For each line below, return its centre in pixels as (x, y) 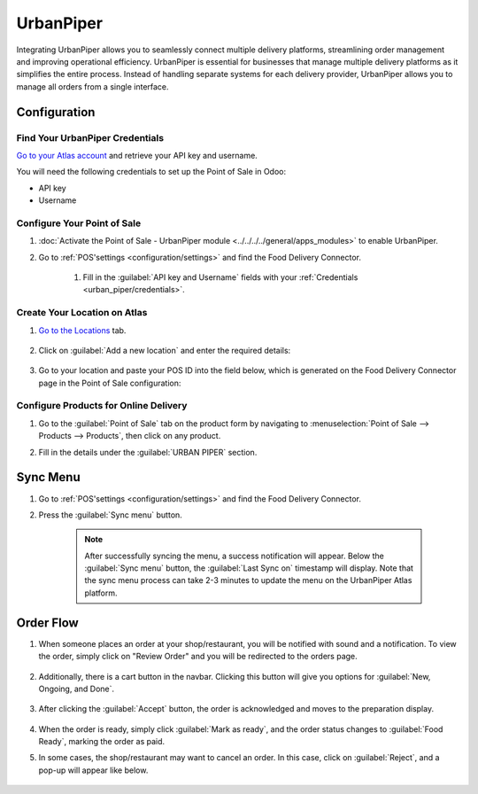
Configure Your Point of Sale (79, 223)
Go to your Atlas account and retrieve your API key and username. (137, 155)
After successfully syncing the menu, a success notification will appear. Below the (235, 556)
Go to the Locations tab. (82, 330)
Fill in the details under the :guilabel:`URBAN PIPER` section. (148, 452)
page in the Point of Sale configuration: (110, 383)
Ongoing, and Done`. (77, 689)
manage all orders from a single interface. (93, 86)
